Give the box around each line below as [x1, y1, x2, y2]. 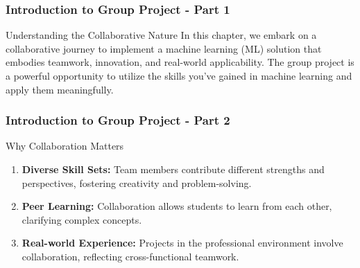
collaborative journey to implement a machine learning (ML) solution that [6, 41, 322, 55]
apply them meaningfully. [6, 82, 114, 96]
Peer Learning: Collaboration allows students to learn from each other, [22, 199, 332, 213]
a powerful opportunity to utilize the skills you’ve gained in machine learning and [6, 69, 352, 82]
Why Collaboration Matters [6, 139, 124, 153]
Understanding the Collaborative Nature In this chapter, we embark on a [6, 28, 317, 42]
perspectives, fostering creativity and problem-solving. [22, 175, 252, 190]
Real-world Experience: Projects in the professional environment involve [22, 235, 343, 250]
